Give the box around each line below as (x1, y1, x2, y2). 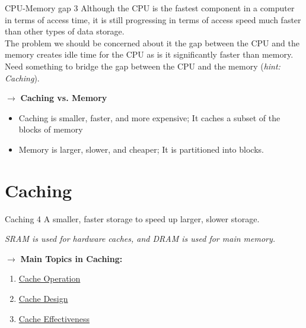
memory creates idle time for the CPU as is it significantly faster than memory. (5, 48, 294, 61)
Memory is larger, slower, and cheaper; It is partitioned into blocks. (18, 143, 264, 155)
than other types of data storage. (5, 25, 125, 37)
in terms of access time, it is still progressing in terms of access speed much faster (5, 13, 301, 26)
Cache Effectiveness (18, 312, 90, 324)
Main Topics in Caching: (20, 252, 123, 264)
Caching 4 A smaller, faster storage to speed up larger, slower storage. (5, 212, 260, 225)
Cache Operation (18, 272, 81, 285)
